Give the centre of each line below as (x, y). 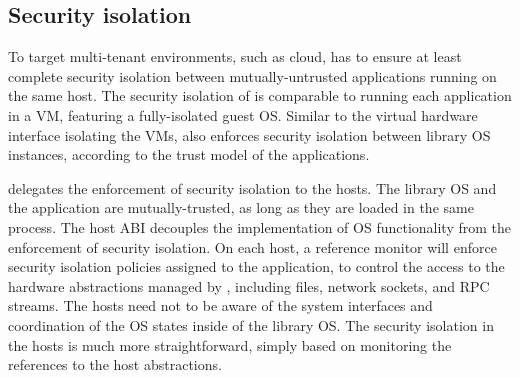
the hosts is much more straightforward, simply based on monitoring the (230, 344)
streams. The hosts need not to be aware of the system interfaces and (220, 305)
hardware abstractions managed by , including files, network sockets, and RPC (249, 285)
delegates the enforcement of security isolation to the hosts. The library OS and (252, 187)
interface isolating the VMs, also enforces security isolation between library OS (249, 134)
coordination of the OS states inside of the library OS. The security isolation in (251, 324)
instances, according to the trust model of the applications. (189, 154)
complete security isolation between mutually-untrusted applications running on (252, 75)
